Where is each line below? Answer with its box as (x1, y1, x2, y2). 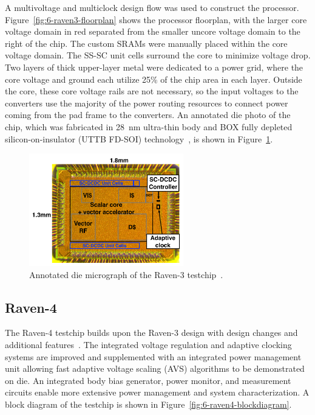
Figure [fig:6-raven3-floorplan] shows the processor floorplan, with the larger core (5, 13, 307, 26)
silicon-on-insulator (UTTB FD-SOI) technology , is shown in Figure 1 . (5, 132, 273, 145)
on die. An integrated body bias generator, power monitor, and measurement (5, 374, 291, 386)
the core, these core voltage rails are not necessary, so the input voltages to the (5, 85, 299, 97)
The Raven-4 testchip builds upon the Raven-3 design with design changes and (5, 326, 298, 339)
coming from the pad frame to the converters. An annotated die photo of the (5, 108, 291, 121)
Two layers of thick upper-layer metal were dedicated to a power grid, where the (5, 60, 303, 73)
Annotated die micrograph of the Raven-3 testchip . (29, 268, 223, 281)
